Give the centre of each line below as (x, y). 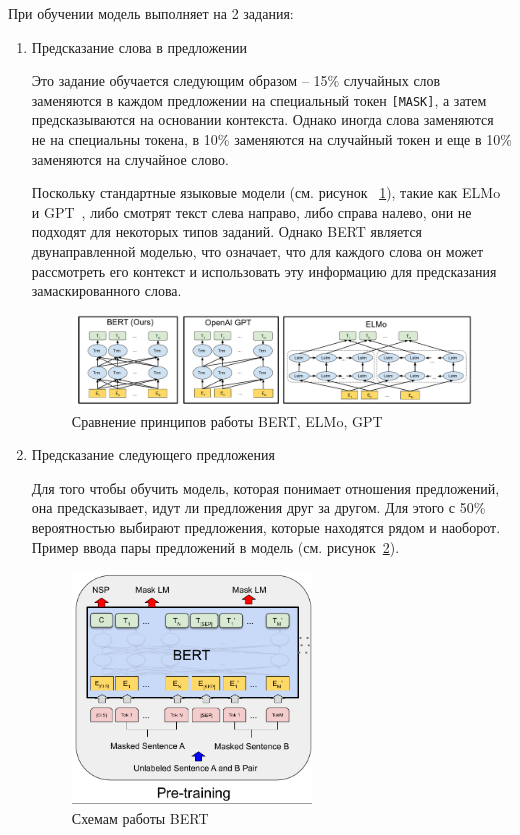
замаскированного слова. (106, 290)
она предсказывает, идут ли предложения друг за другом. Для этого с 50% (258, 507)
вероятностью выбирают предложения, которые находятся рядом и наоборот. (266, 526)
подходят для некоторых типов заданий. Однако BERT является (227, 231)
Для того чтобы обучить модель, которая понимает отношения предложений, (265, 487)
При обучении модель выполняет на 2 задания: (151, 13)
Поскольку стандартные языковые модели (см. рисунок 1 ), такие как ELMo (266, 192)
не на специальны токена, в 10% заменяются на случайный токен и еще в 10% (271, 139)
